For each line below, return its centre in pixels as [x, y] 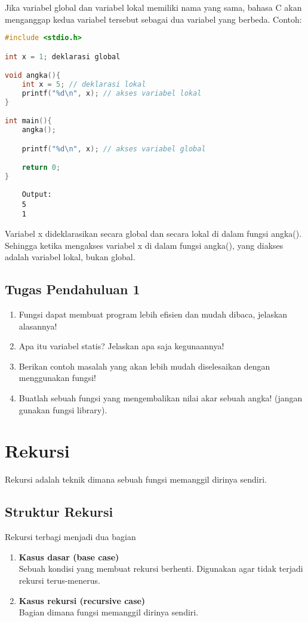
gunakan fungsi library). [63, 409]
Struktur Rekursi [59, 512]
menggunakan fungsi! [58, 378]
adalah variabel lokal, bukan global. [70, 257]
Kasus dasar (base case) [69, 557]
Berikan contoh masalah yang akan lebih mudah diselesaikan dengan [144, 366]
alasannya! [38, 326]
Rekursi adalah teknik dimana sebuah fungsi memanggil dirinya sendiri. [136, 479]
